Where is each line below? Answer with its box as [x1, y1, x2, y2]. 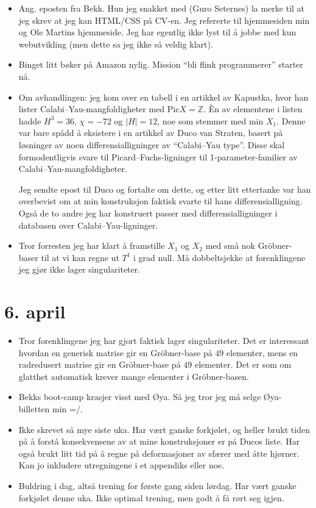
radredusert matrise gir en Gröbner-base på [18, 358, 181, 371]
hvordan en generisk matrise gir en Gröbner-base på [18, 346, 212, 359]
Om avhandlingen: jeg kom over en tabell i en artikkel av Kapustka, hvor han [18, 90, 309, 103]
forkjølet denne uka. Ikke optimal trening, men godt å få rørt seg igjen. [18, 491, 284, 504]
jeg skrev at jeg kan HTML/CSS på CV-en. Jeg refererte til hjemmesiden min [18, 13, 310, 26]
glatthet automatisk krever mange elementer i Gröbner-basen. [18, 370, 249, 382]
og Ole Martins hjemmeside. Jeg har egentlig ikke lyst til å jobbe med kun [18, 26, 297, 38]
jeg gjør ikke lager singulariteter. [18, 263, 141, 276]
